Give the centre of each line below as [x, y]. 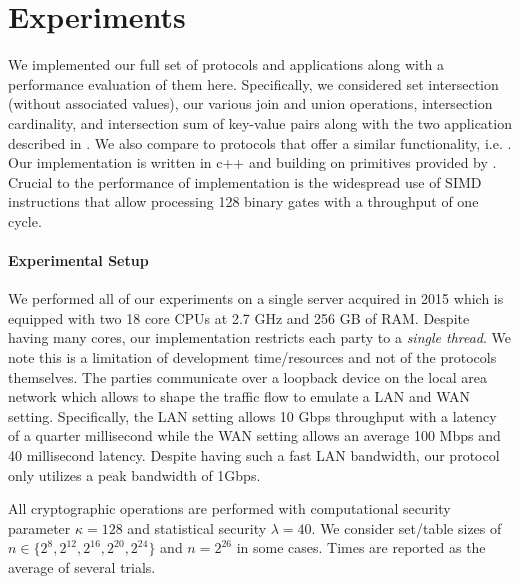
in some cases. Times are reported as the [361, 547]
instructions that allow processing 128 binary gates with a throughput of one [243, 201]
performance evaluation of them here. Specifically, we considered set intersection [253, 83]
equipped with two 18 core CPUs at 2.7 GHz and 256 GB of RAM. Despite [239, 317]
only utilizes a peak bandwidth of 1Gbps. [134, 474]
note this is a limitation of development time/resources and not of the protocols [252, 357]
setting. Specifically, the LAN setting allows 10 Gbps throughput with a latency [252, 415]
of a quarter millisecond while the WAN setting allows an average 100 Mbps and [254, 435]
